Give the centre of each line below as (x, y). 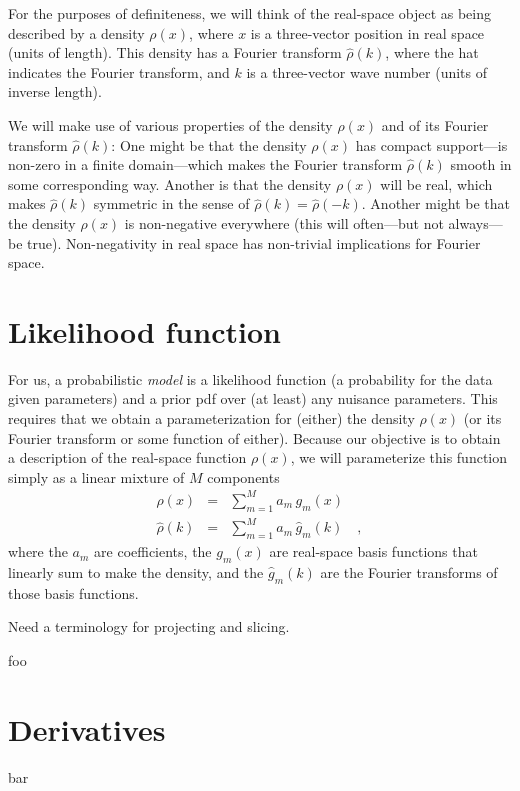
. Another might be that (436, 203)
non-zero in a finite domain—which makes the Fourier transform (205, 164)
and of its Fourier (435, 124)
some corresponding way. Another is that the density (170, 183)
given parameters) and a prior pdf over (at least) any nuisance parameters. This (253, 398)
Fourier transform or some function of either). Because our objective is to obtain (254, 437)
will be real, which (436, 183)
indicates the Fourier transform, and (119, 71)
